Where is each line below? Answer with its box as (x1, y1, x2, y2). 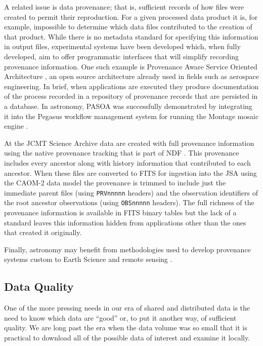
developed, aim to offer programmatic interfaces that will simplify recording (4, 51, 239, 61)
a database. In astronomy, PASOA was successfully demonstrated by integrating (4, 100, 252, 111)
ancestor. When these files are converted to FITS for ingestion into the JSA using (4, 167, 257, 178)
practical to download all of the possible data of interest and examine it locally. (4, 332, 250, 342)
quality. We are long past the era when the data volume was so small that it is (4, 322, 247, 333)
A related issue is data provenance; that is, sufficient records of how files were (4, 2, 244, 12)
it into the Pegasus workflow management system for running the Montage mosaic (4, 110, 259, 121)
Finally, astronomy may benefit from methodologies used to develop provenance (4, 244, 251, 254)
